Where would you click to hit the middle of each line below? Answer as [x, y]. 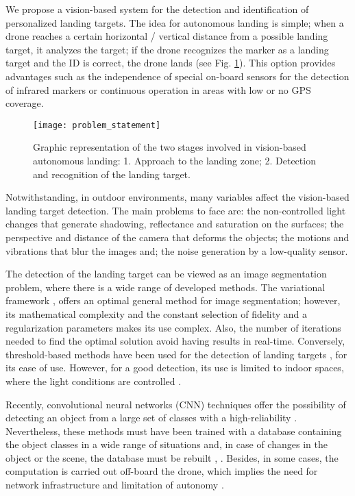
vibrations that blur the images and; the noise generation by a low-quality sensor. [177, 250]
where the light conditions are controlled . [94, 381]
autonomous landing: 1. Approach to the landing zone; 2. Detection [174, 160]
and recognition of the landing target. [112, 174]
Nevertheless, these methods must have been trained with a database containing [174, 431]
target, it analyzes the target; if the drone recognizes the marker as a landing [167, 49]
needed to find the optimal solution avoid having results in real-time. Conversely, [175, 341]
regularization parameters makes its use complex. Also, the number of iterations [173, 327]
